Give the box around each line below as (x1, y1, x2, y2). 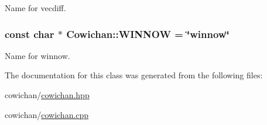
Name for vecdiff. (5, 2, 66, 13)
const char (5, 26, 54, 41)
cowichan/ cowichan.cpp (5, 108, 89, 120)
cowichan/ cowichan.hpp (5, 89, 90, 100)
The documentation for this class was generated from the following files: (5, 69, 263, 81)
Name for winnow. (5, 49, 70, 61)
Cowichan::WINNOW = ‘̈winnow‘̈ (66, 26, 230, 41)
